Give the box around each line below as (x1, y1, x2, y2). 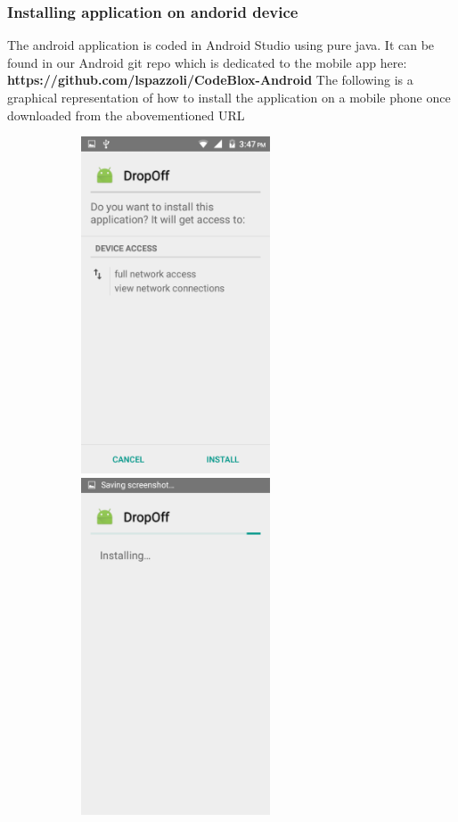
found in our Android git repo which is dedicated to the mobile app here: (7, 53, 407, 71)
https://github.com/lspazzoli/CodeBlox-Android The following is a (7, 70, 413, 89)
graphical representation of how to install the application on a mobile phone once (7, 88, 451, 106)
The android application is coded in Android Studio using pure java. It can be (7, 36, 435, 54)
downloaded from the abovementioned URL (7, 105, 245, 124)
